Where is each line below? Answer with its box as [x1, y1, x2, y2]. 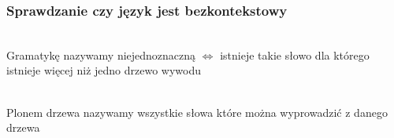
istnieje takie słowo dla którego [220, 46, 370, 63]
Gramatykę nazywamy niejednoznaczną [6, 46, 196, 63]
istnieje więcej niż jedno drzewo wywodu [6, 62, 202, 78]
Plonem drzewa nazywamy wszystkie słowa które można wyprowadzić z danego [6, 103, 388, 120]
